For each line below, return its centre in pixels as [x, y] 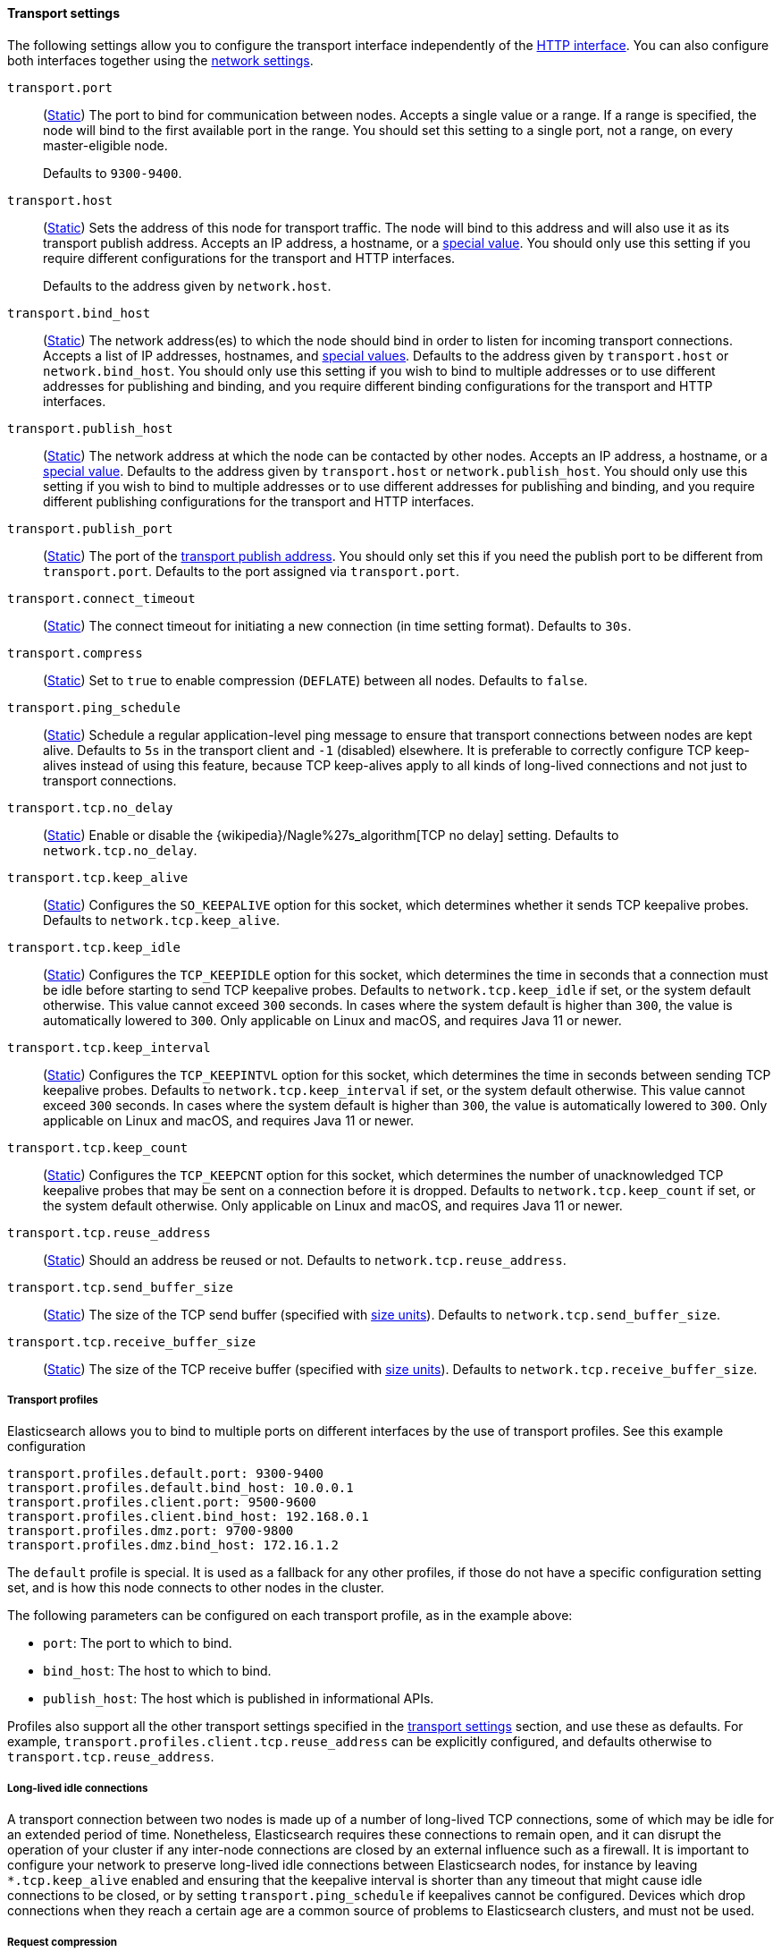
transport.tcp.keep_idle [94, 947]
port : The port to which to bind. [138, 1643]
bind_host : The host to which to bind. [157, 1671]
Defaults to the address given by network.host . [187, 285]
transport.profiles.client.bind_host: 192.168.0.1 [188, 1517]
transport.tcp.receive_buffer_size [132, 1341]
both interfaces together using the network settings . [160, 60]
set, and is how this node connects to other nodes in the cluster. [196, 1588]
